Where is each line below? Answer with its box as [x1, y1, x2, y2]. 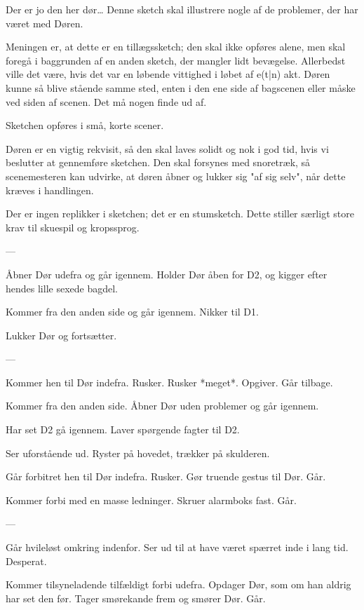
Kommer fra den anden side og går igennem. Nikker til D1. [6, 304, 259, 319]
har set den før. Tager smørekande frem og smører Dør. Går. [6, 590, 266, 605]
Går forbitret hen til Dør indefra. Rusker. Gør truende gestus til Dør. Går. [6, 469, 326, 484]
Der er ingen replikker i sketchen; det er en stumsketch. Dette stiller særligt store [6, 206, 354, 221]
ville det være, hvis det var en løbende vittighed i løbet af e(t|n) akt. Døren [6, 67, 330, 81]
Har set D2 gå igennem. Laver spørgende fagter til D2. [6, 422, 240, 437]
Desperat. [6, 553, 47, 568]
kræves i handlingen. [6, 182, 94, 197]
